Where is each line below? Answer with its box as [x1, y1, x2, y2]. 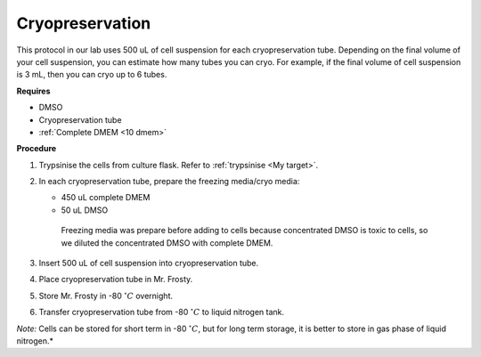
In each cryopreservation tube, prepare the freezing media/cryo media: [38, 176, 300, 187]
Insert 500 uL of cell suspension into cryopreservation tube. [38, 258, 259, 269]
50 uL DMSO [61, 205, 109, 215]
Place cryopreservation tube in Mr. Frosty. [38, 274, 193, 285]
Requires [16, 85, 51, 96]
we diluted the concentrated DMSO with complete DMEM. [61, 237, 273, 248]
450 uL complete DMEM [61, 192, 151, 203]
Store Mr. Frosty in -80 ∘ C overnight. [38, 289, 174, 301]
